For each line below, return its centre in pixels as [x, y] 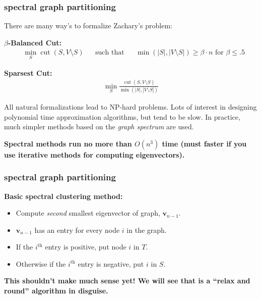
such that [110, 53]
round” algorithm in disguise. [56, 291]
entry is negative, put [111, 263]
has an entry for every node [77, 230]
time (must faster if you [204, 143]
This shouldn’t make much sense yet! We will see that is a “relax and [127, 281]
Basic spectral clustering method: [63, 196]
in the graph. [147, 230]
